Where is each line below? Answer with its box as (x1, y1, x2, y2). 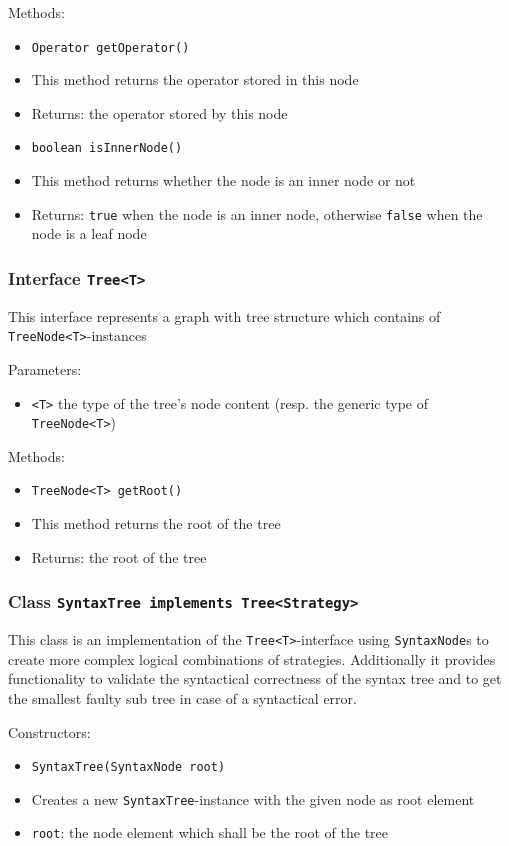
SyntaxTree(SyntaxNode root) (31, 760, 226, 775)
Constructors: (8, 721, 91, 742)
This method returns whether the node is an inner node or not (31, 170, 416, 191)
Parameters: (8, 358, 82, 379)
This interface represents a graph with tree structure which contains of (8, 305, 441, 326)
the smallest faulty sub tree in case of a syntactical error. (8, 687, 357, 708)
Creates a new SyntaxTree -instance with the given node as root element (31, 788, 475, 809)
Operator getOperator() (31, 40, 190, 55)
